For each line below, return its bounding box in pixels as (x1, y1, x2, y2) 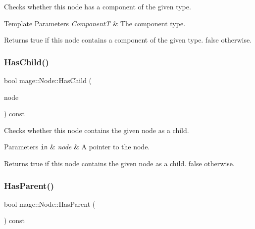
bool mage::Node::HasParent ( (4, 198, 96, 209)
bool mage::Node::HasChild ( (4, 75, 92, 85)
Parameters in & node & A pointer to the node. (4, 141, 150, 152)
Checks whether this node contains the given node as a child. (4, 125, 189, 135)
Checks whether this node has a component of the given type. (4, 1, 191, 11)
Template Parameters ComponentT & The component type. (4, 18, 186, 28)
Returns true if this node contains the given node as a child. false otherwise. (4, 158, 235, 169)
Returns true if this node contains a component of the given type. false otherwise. (4, 35, 252, 45)
